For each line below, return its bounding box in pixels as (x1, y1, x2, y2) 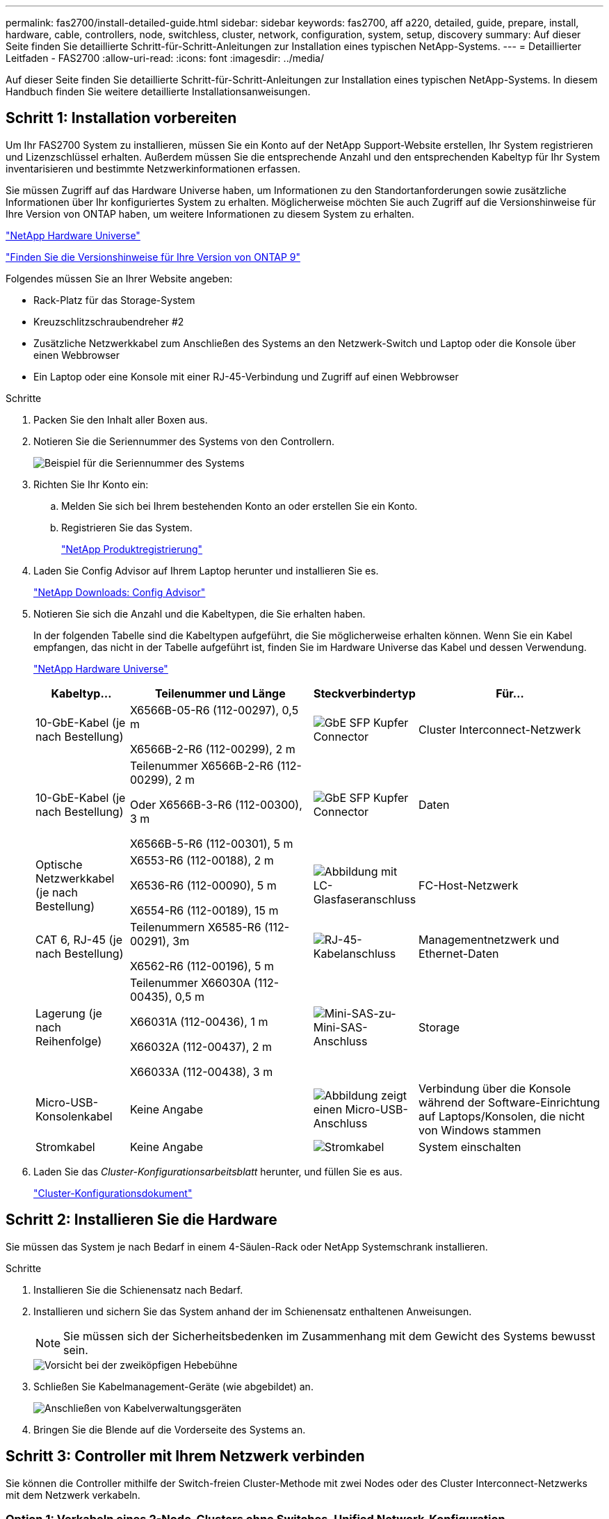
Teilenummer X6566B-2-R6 (129, 758, 274, 773)
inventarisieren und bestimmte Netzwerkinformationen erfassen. (6, 162, 301, 175)
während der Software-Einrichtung (419, 1095, 600, 1109)
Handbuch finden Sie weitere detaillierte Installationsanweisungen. (6, 86, 311, 97)
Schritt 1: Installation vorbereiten (6, 109, 237, 127)
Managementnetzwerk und (419, 932, 560, 947)
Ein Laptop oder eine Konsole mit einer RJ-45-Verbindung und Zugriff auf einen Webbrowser (33, 370, 459, 383)
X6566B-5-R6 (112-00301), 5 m (129, 836, 293, 851)
